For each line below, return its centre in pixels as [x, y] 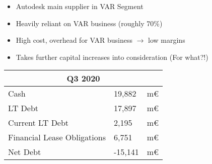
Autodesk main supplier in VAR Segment [80, 6]
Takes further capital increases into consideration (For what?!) [112, 57]
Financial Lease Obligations [57, 137]
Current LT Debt [39, 123]
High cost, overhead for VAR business [74, 40]
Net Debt [25, 152]
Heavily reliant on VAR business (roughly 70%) [89, 23]
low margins [167, 40]
